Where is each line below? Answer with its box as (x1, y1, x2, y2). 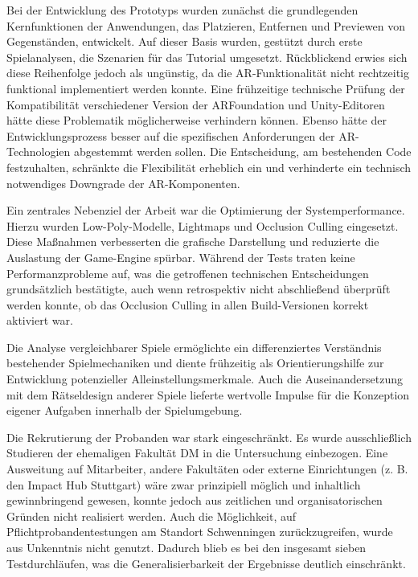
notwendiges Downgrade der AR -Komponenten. (6, 174, 240, 191)
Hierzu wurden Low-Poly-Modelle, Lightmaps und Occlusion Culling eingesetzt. (6, 217, 399, 234)
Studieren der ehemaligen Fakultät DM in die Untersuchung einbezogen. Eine (6, 444, 388, 461)
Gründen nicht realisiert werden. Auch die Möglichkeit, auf (6, 507, 297, 524)
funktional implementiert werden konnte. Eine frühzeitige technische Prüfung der (6, 80, 405, 96)
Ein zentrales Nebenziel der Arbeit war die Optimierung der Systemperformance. (6, 202, 405, 219)
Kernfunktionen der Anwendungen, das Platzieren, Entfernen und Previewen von (6, 17, 405, 34)
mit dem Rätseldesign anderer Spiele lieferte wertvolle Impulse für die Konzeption (6, 386, 410, 403)
